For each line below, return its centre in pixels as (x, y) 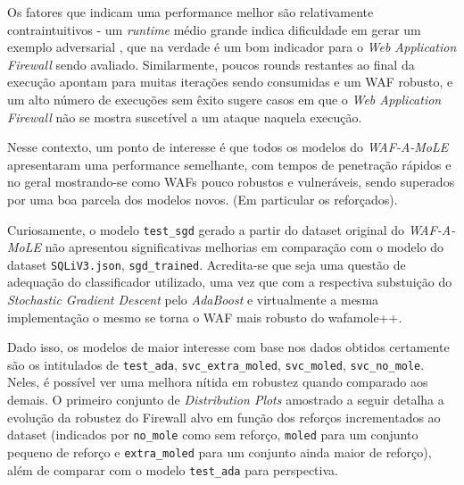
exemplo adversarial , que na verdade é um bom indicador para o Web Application (232, 47)
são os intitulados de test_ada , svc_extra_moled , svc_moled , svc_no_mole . (216, 364)
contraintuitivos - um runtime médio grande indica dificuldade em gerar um (214, 29)
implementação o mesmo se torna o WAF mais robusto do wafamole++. (205, 317)
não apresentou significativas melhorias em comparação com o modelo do (244, 247)
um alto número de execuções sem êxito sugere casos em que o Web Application (224, 99)
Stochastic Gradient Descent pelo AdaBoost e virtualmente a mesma (193, 300)
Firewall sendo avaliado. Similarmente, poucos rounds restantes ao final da (211, 64)
